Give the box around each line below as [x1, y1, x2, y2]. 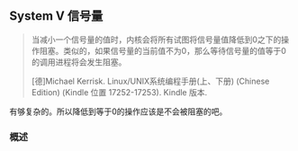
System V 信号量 [9, 8, 104, 24]
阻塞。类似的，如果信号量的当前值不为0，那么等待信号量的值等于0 [39, 45, 286, 56]
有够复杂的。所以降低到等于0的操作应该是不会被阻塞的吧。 [9, 106, 228, 117]
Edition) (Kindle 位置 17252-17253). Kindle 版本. [31, 86, 208, 97]
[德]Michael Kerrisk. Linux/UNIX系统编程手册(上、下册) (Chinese [31, 75, 270, 86]
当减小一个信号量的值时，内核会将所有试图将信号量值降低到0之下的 [31, 34, 282, 45]
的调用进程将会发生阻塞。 [31, 57, 127, 67]
